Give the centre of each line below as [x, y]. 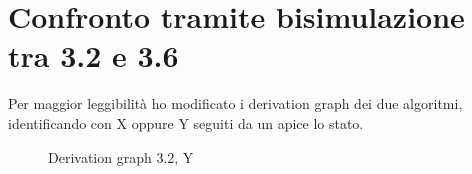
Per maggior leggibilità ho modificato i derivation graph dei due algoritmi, [235, 103]
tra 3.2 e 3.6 [93, 55]
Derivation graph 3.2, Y [121, 156]
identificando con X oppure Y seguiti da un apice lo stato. [186, 122]
